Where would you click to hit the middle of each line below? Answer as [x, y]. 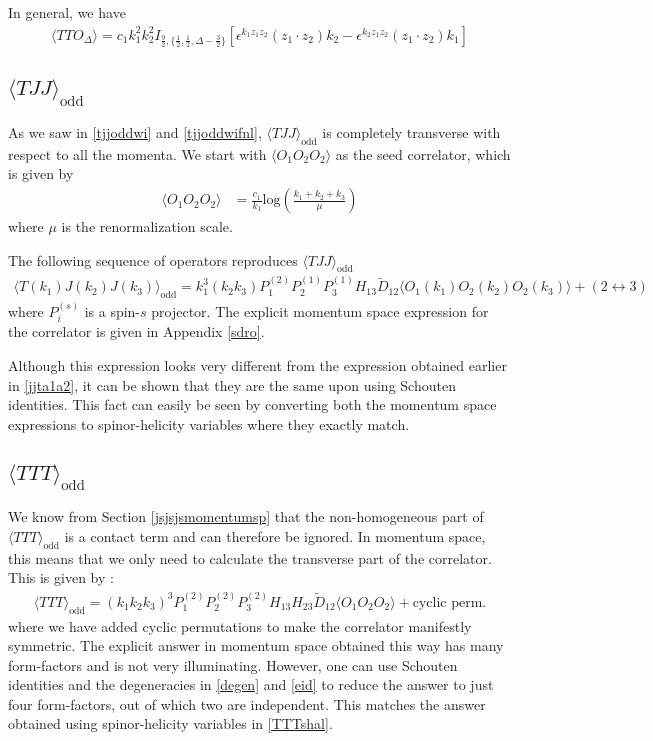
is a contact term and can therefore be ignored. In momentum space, [275, 535]
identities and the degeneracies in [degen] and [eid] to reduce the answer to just [251, 684]
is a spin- [112, 310]
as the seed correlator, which [423, 153]
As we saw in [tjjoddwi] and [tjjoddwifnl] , [135, 132]
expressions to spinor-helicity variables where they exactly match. [209, 423]
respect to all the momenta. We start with [137, 153]
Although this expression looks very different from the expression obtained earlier [257, 364]
